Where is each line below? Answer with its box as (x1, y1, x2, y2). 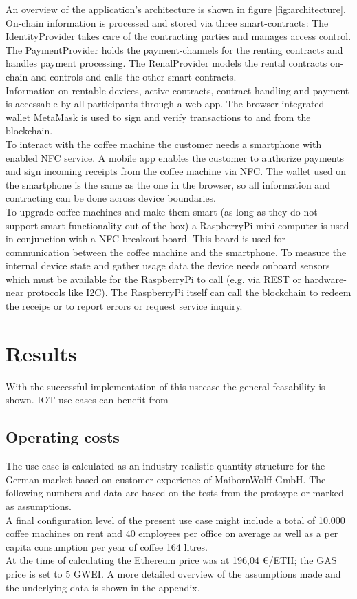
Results (6, 339, 77, 367)
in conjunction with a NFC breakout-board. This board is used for (6, 231, 286, 246)
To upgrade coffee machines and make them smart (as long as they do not (6, 204, 318, 218)
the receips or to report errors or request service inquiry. (6, 299, 243, 313)
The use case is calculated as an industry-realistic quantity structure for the (6, 459, 325, 473)
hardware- (304, 271, 347, 286)
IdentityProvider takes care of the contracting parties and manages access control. (6, 29, 351, 43)
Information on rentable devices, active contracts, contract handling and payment (6, 83, 349, 97)
